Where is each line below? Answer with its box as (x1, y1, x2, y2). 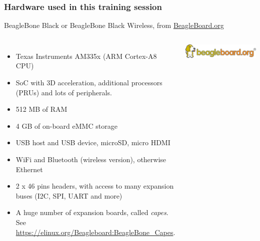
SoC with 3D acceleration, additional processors (15, 77, 162, 87)
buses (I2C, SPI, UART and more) (15, 190, 122, 201)
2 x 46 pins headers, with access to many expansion (15, 181, 174, 191)
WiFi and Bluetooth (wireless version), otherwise (15, 154, 166, 164)
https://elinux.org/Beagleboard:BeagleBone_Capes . (15, 227, 175, 237)
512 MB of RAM (15, 104, 67, 114)
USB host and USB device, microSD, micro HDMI (15, 137, 170, 148)
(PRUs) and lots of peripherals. (15, 87, 112, 97)
